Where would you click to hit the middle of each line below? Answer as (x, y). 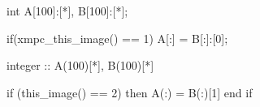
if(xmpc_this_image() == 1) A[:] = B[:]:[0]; (117, 38)
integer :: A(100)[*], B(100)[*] (80, 65)
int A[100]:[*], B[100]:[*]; (67, 11)
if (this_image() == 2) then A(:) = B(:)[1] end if (130, 92)
